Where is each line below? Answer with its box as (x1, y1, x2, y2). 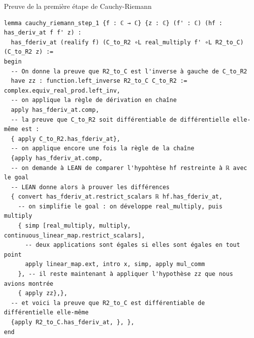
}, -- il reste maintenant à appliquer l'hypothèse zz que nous (18, 270, 233, 278)
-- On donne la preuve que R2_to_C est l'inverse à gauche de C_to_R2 (11, 68, 247, 75)
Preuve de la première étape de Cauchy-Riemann (4, 1, 152, 11)
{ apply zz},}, (18, 290, 67, 297)
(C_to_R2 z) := (4, 48, 54, 56)
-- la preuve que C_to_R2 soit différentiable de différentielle (11, 116, 230, 123)
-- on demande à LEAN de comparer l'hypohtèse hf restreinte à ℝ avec (11, 164, 247, 171)
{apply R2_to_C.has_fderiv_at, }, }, (11, 319, 134, 326)
